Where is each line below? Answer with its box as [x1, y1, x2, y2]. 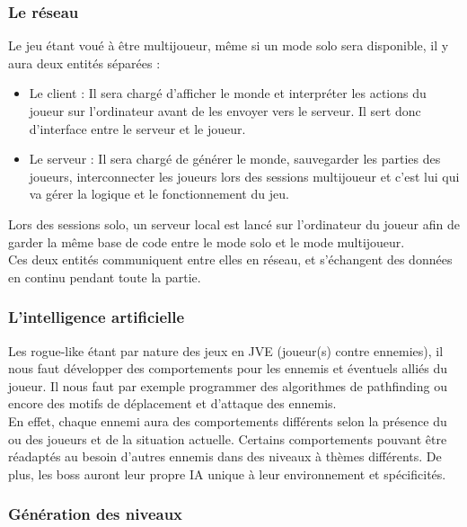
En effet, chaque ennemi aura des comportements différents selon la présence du [8, 411, 447, 430]
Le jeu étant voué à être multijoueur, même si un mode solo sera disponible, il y [8, 36, 449, 55]
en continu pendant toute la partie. [8, 267, 201, 286]
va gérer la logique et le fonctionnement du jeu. [29, 184, 289, 203]
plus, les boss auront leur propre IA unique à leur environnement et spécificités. [8, 464, 446, 483]
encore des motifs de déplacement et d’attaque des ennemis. [8, 394, 337, 413]
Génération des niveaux [8, 503, 183, 525]
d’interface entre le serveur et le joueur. [29, 119, 246, 138]
